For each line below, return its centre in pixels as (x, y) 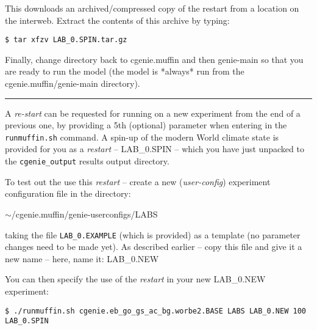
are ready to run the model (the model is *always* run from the (125, 71)
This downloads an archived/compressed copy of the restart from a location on (152, 8)
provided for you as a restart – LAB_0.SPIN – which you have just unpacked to (155, 149)
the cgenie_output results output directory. (87, 161)
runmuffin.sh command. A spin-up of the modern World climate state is (142, 137)
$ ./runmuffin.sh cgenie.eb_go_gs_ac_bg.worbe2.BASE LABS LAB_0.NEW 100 (155, 311)
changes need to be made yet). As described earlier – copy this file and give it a (154, 247)
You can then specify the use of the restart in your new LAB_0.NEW (135, 279)
